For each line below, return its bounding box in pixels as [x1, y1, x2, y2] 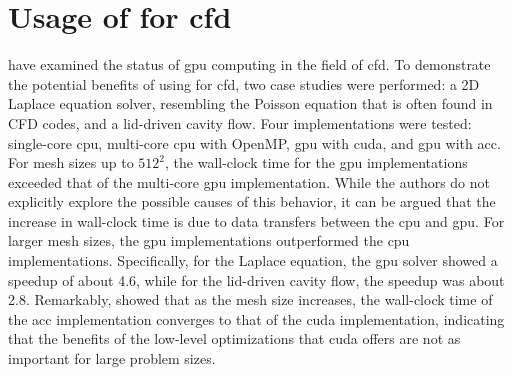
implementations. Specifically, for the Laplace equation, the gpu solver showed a [8, 250, 498, 271]
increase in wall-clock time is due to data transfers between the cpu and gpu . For [8, 210, 505, 231]
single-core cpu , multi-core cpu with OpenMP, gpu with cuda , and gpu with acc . [8, 132, 501, 153]
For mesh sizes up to [8, 152, 134, 173]
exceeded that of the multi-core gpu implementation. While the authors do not [8, 171, 491, 192]
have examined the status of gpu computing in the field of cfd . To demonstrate [8, 54, 491, 75]
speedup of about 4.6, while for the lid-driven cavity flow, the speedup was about [8, 269, 505, 290]
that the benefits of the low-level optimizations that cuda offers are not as [8, 328, 461, 349]
